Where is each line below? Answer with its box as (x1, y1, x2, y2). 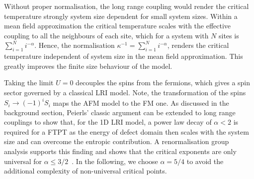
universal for (4, 156, 42, 166)
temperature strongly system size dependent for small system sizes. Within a (4, 10, 238, 21)
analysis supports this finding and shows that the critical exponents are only (4, 146, 237, 157)
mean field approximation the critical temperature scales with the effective (4, 20, 231, 31)
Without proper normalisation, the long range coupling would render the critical (4, 1, 249, 11)
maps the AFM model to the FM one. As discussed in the (53, 97, 229, 108)
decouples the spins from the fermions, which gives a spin (76, 77, 251, 88)
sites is (219, 30, 239, 40)
